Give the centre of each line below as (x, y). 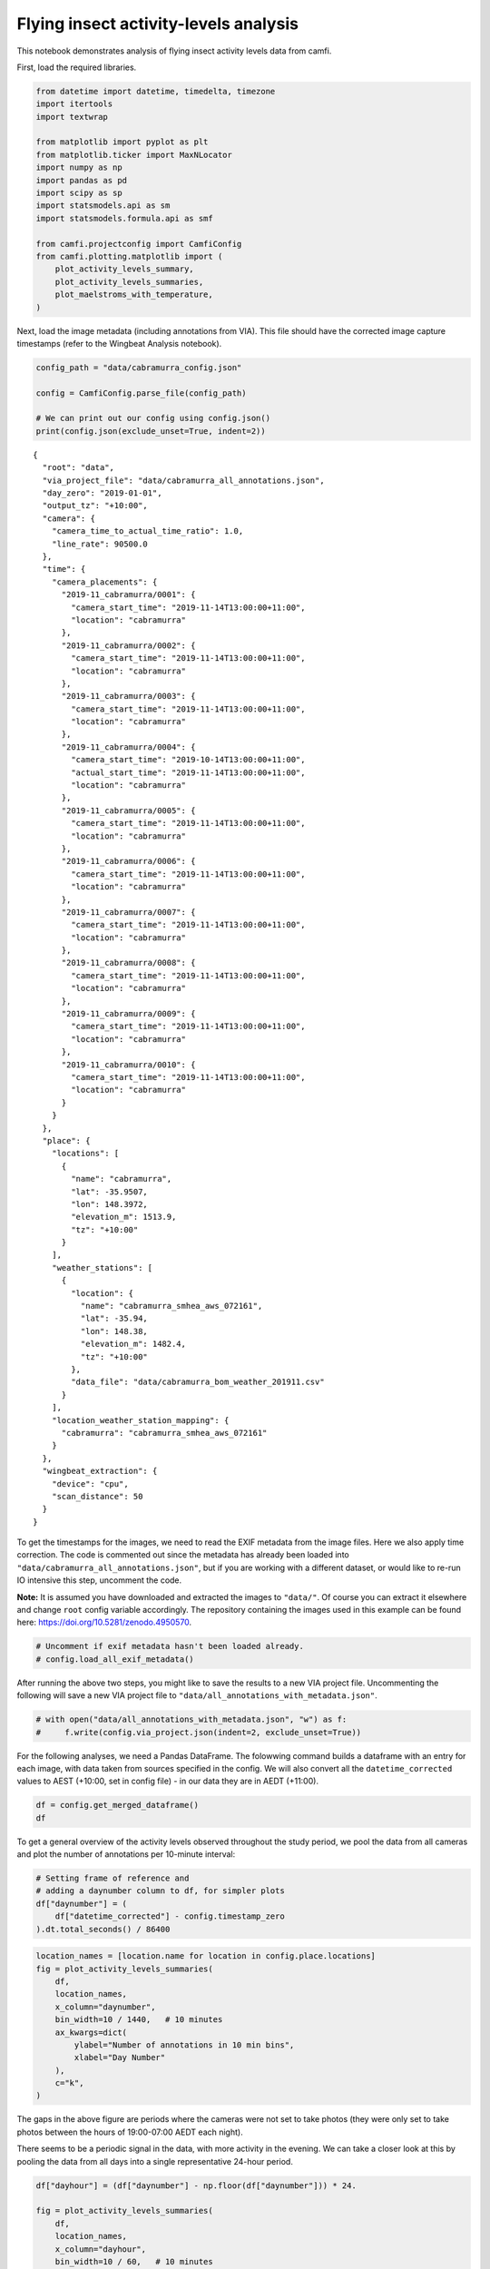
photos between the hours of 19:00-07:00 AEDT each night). (130, 2132)
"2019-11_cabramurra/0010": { (128, 1065)
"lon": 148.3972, (110, 1204)
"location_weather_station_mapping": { (140, 1420)
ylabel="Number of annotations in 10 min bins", (184, 2045)
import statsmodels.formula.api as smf (124, 218)
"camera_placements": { (104, 582)
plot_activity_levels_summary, (124, 269)
